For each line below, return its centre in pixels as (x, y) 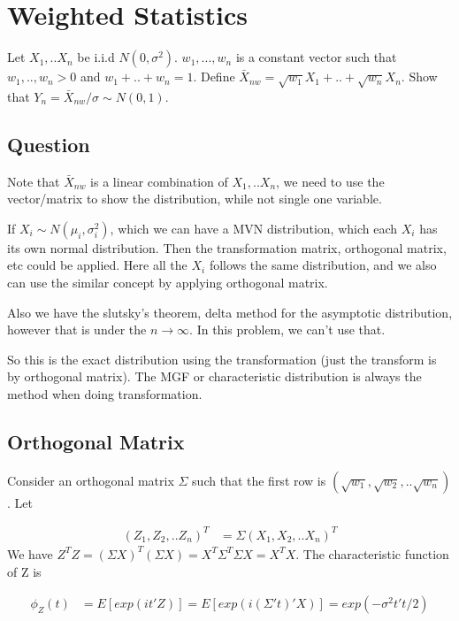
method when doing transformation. (105, 394)
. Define (214, 77)
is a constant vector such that (316, 57)
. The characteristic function (372, 553)
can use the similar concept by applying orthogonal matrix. (168, 283)
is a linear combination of (159, 181)
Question (49, 144)
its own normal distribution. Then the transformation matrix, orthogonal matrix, (227, 247)
